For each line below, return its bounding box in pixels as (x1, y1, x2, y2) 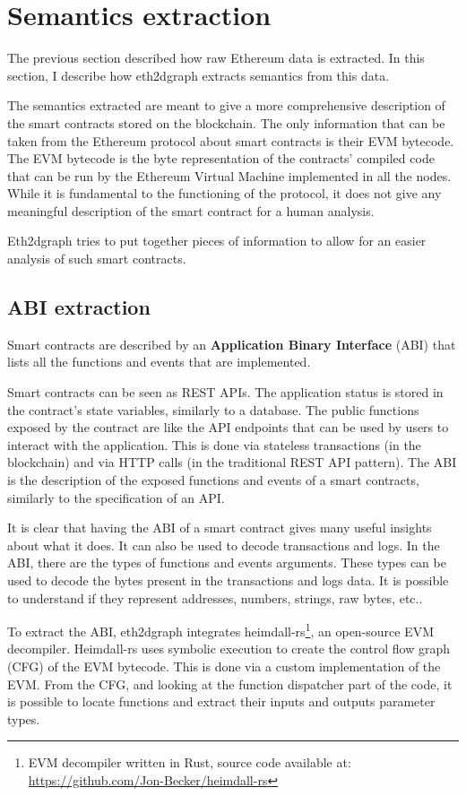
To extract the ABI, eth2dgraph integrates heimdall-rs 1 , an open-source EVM (7, 619, 435, 640)
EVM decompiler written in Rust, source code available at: (28, 753, 351, 772)
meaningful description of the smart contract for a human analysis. (7, 201, 375, 220)
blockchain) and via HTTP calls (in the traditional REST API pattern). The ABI (7, 453, 457, 472)
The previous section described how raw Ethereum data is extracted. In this (7, 48, 425, 67)
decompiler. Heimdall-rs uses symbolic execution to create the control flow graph (7, 639, 450, 658)
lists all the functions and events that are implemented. (7, 352, 311, 371)
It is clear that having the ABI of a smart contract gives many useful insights (7, 518, 432, 537)
